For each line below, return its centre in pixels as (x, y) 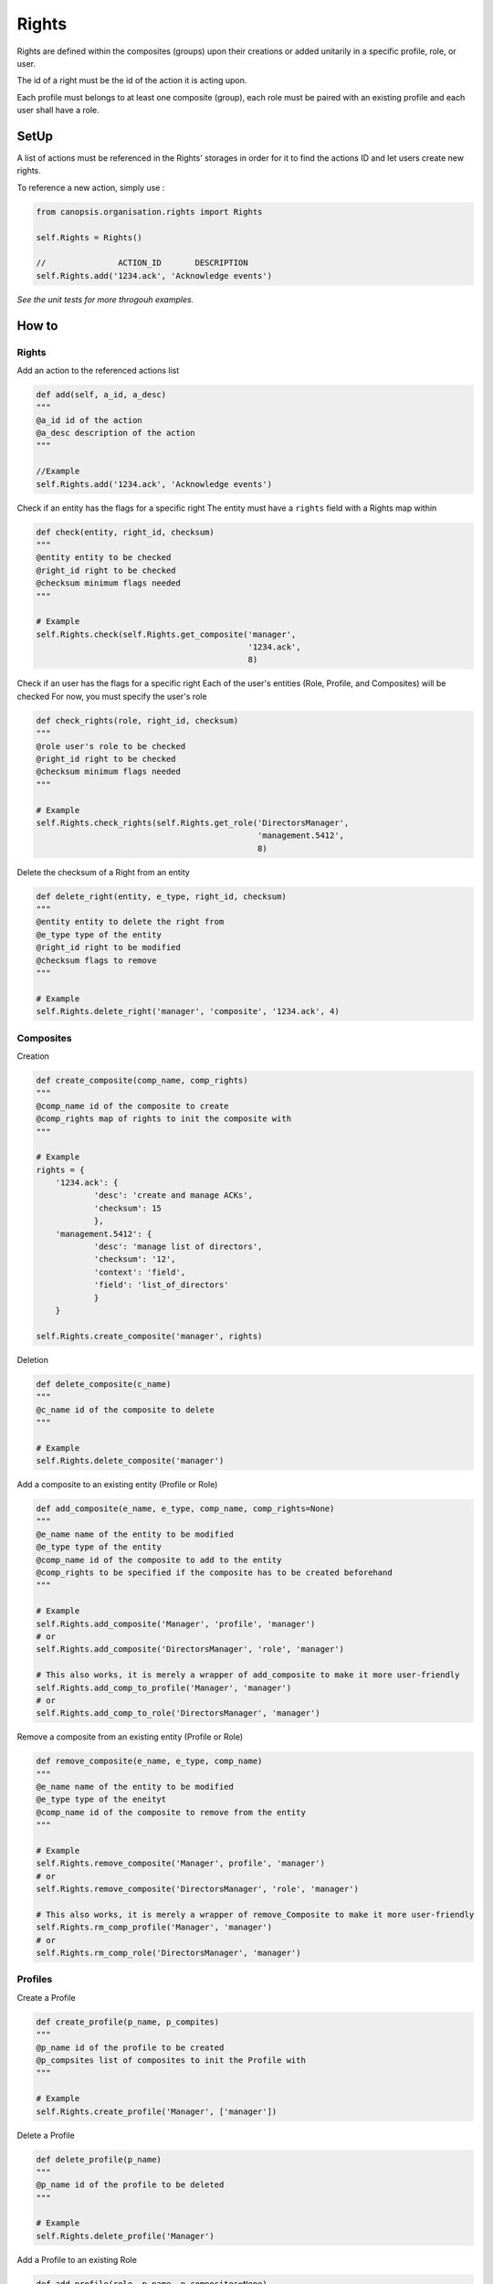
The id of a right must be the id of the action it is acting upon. (132, 80)
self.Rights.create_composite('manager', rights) (149, 1336)
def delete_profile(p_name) (99, 2159)
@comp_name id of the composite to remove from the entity (171, 1812)
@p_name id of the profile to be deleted (130, 2185)
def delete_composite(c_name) (104, 1384)
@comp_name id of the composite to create (132, 1106)
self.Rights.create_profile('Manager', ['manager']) (157, 2111)
